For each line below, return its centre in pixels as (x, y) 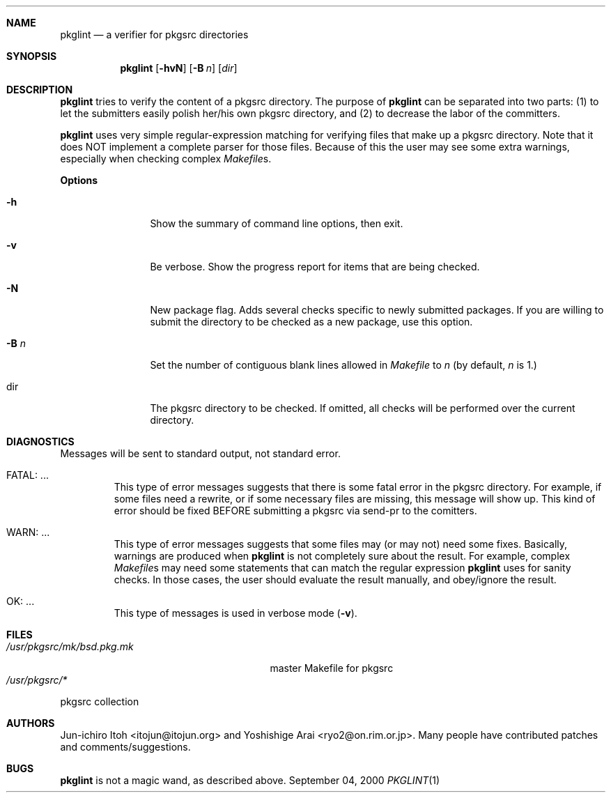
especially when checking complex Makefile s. (166, 159)
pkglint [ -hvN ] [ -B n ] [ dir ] (179, 68)
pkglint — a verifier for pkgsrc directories (154, 34)
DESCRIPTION (40, 90)
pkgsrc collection (100, 701)
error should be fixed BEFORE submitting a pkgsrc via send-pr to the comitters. (295, 511)
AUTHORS (31, 723)
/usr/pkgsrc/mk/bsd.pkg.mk (70, 646)
